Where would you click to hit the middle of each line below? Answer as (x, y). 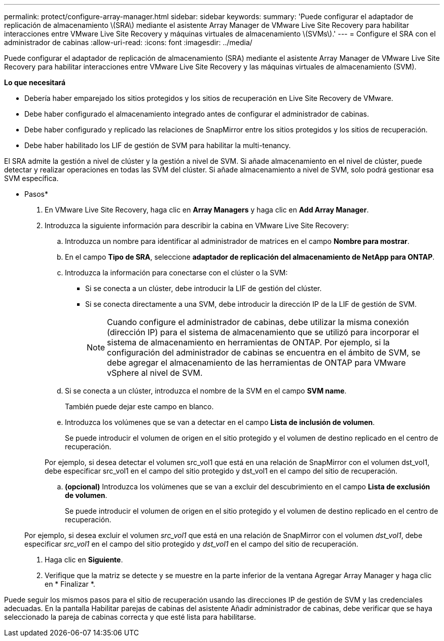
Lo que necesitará (35, 82)
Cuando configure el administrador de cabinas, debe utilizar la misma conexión (258, 322)
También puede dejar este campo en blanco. (139, 406)
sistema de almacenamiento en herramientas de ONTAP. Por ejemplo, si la (248, 342)
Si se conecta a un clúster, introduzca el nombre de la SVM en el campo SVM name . (206, 391)
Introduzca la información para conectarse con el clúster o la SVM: (176, 273)
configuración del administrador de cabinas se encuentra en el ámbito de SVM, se (264, 352)
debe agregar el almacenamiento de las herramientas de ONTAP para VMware (256, 363)
